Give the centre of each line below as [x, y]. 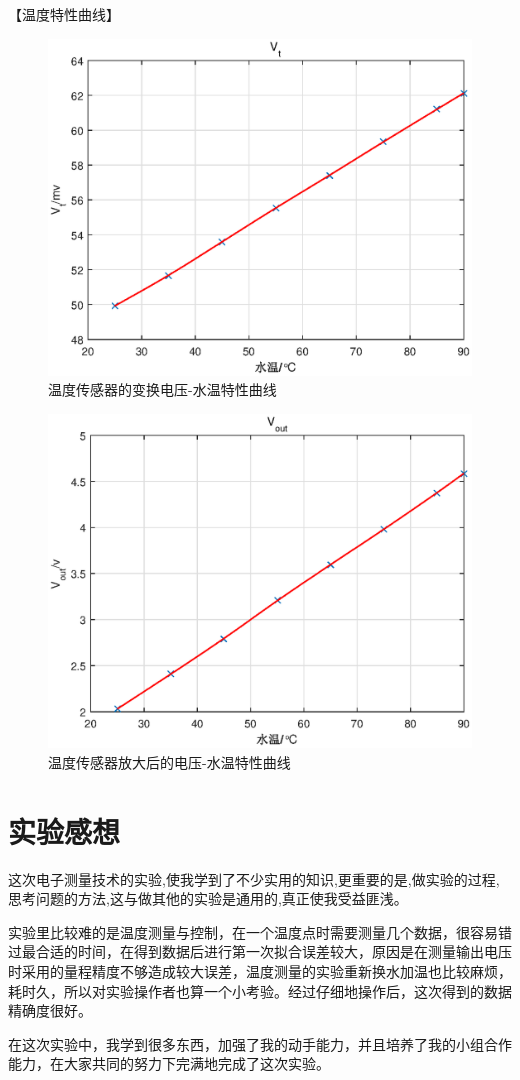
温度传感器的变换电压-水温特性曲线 [162, 389]
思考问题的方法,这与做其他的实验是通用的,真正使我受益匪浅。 [208, 898]
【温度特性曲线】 [64, 14]
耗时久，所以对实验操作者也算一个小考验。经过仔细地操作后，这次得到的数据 [260, 990]
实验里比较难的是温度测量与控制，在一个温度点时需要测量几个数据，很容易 [253, 931]
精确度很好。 [50, 1010]
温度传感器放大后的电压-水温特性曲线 [169, 761]
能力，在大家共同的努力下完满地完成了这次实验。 [169, 1063]
